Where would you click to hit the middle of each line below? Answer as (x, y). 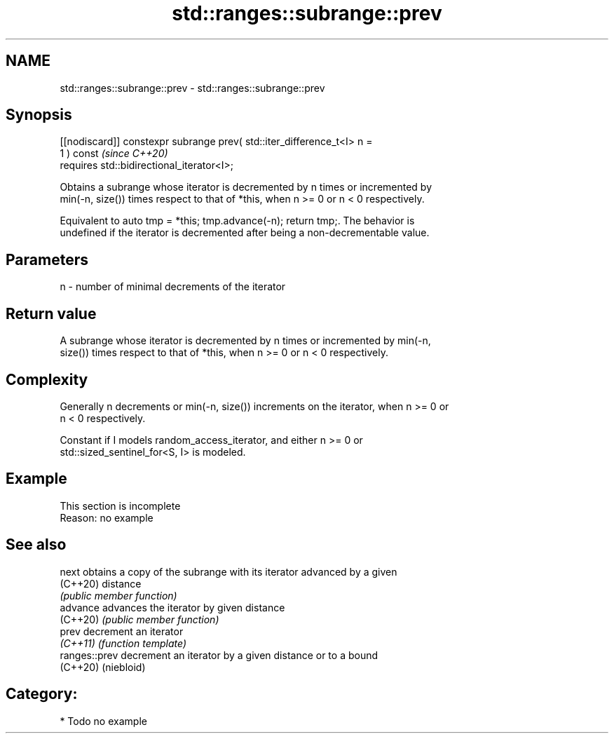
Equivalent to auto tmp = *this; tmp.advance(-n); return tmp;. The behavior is (237, 221)
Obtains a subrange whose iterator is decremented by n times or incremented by (246, 187)
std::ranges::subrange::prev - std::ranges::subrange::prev (192, 88)
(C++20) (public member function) (139, 619)
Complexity (47, 379)
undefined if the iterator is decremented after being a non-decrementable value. (245, 233)
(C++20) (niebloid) (103, 667)
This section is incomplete (120, 506)
